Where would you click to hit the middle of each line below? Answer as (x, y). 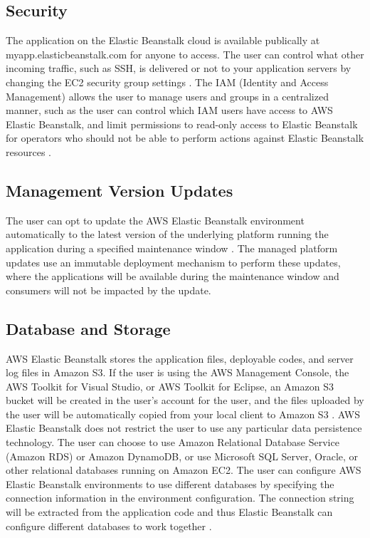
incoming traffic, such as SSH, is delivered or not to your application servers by (179, 68)
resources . (29, 151)
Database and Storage (88, 328)
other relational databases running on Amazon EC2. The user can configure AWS (184, 470)
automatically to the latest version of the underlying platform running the (167, 234)
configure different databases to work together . (109, 526)
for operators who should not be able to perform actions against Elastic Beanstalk (185, 138)
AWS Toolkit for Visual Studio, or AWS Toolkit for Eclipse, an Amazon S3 (170, 386)
